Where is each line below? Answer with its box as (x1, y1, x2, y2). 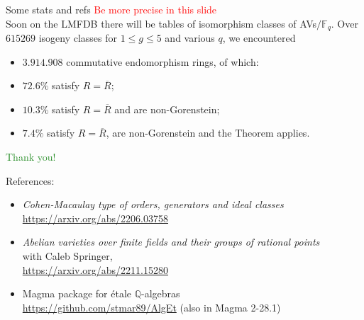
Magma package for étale (22, 286, 132, 301)
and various (165, 30, 215, 45)
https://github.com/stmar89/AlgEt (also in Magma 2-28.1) (22, 299, 281, 314)
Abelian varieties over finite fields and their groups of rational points (22, 234, 320, 249)
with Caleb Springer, (22, 248, 113, 263)
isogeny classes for (38, 30, 118, 45)
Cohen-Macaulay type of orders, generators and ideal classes (22, 197, 284, 212)
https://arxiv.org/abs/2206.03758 (22, 210, 169, 225)
